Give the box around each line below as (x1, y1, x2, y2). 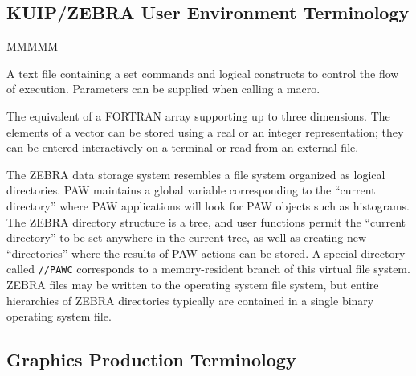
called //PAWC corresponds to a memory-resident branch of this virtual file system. (6, 260, 410, 277)
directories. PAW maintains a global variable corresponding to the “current (6, 182, 376, 198)
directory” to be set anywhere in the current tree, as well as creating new (6, 229, 367, 246)
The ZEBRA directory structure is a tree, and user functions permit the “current (6, 213, 406, 230)
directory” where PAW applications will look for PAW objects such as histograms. (6, 197, 410, 214)
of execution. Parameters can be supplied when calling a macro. (6, 80, 320, 97)
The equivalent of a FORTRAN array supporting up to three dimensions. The (6, 107, 390, 124)
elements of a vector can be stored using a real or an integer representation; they (6, 123, 404, 140)
